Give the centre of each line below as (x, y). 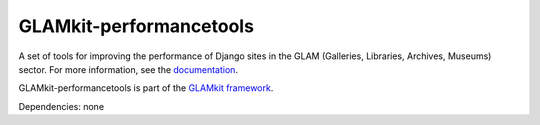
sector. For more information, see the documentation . (128, 69)
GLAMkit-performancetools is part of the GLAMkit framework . (146, 88)
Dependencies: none (61, 106)
